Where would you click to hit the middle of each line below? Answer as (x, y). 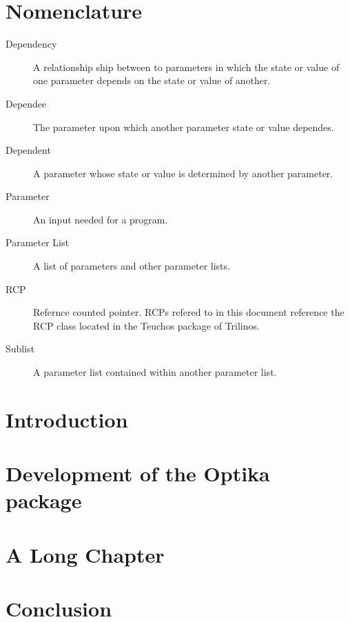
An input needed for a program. (101, 219)
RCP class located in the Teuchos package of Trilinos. (146, 325)
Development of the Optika (138, 473)
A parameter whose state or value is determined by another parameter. (183, 173)
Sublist (20, 349)
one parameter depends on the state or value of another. (152, 80)
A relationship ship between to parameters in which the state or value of (186, 67)
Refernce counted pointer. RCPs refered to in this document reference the (189, 312)
